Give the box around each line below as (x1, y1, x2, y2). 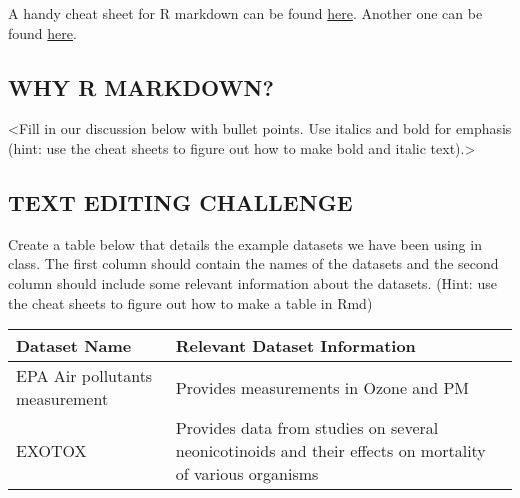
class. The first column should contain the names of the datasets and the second (8, 253, 499, 274)
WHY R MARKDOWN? (8, 71, 274, 102)
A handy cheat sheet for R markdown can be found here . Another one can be (8, 3, 483, 23)
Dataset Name (16, 334, 132, 358)
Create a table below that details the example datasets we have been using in (8, 233, 482, 254)
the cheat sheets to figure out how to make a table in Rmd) (8, 292, 373, 313)
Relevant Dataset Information (175, 334, 416, 358)
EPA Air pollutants (16, 364, 153, 388)
